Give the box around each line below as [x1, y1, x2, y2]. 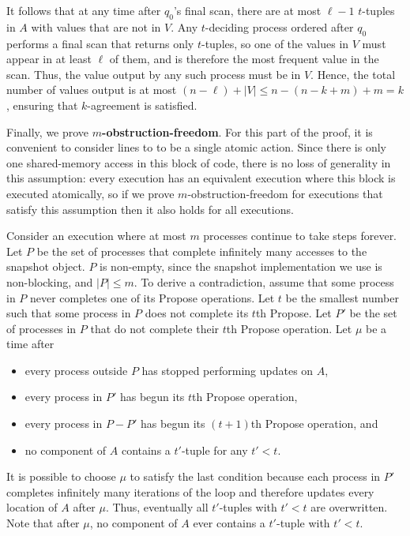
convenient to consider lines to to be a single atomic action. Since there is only [6, 139, 387, 156]
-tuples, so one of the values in [201, 35, 349, 51]
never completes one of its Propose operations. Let [30, 289, 275, 305]
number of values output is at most [6, 81, 177, 98]
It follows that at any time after [6, 2, 161, 18]
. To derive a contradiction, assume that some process [134, 273, 394, 290]
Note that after [6, 515, 80, 531]
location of [6, 499, 58, 515]
